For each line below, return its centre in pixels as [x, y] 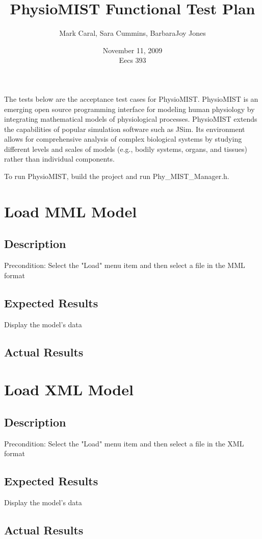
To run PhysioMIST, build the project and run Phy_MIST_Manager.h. [117, 176]
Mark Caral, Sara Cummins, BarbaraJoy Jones [133, 33]
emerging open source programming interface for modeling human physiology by [129, 109]
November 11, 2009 [133, 50]
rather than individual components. [59, 159]
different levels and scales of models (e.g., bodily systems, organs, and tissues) [126, 149]
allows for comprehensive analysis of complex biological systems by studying [123, 139]
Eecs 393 [133, 60]
